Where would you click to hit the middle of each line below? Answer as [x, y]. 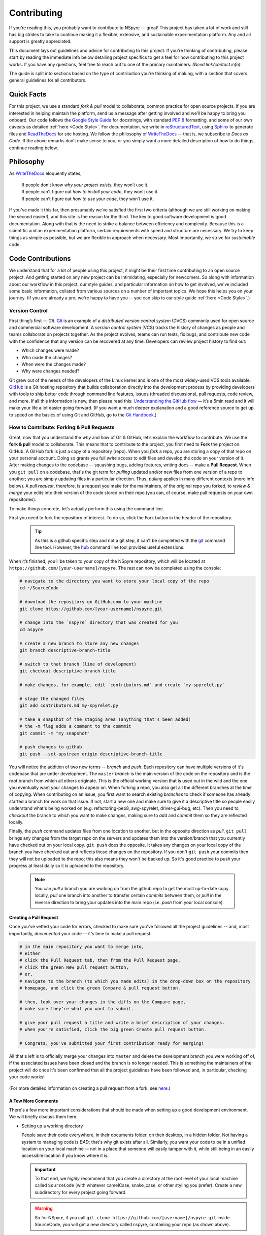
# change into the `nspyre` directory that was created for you [99, 623]
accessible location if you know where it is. [65, 1155]
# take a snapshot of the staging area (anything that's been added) [105, 719]
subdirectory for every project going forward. [81, 1192]
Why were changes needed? [50, 371]
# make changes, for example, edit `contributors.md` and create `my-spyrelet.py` [122, 685]
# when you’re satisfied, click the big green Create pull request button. [113, 1029]
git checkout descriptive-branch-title [67, 671]
